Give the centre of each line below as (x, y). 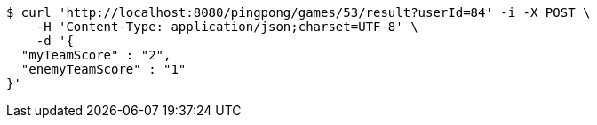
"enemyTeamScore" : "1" (103, 69)
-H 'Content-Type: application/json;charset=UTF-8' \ (227, 27)
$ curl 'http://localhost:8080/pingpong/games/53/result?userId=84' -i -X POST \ (298, 12)
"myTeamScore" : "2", (96, 55)
